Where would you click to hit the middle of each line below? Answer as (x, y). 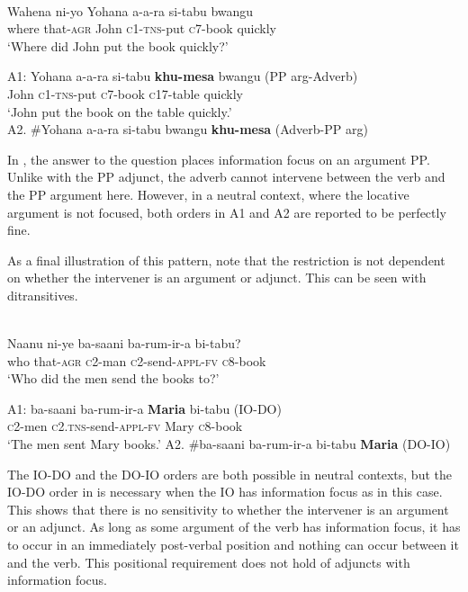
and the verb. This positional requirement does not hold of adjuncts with (209, 562)
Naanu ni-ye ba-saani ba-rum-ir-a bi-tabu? (124, 343)
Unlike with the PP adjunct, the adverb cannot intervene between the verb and (226, 177)
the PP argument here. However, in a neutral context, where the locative (208, 194)
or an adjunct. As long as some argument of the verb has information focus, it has (234, 527)
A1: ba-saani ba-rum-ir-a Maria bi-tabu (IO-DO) (144, 408)
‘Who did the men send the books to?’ (113, 378)
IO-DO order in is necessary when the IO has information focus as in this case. (225, 492)
